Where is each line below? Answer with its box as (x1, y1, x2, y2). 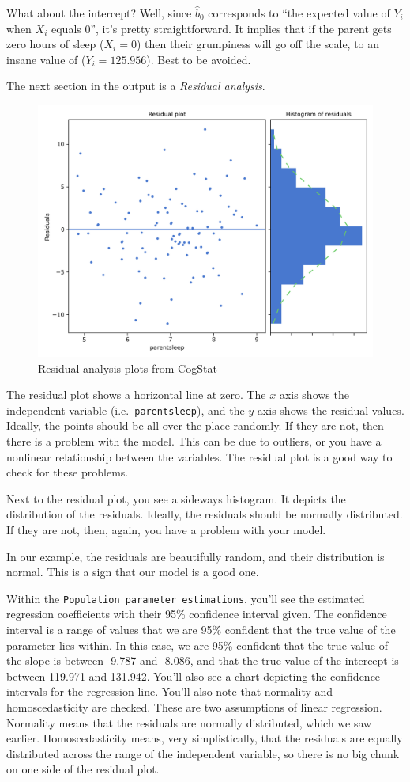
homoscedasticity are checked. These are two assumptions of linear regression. (6, 698, 382, 715)
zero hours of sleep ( (6, 36, 104, 52)
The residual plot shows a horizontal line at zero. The (6, 386, 266, 403)
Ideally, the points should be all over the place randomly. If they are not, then (6, 417, 384, 434)
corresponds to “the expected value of (208, 5, 390, 21)
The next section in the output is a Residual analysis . (6, 78, 265, 94)
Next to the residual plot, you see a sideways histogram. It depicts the (6, 490, 346, 507)
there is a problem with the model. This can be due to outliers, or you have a (6, 433, 382, 449)
